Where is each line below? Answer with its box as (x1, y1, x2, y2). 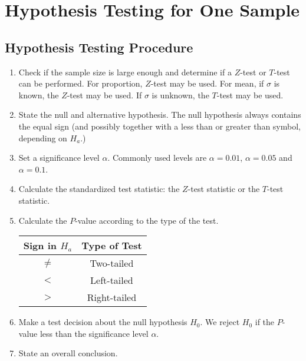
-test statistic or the (187, 183, 260, 195)
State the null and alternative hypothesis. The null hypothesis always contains (18, 108, 301, 121)
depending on (18, 131, 67, 144)
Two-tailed (90, 256, 134, 270)
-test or (240, 65, 266, 78)
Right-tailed (87, 290, 137, 304)
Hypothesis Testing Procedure (5, 38, 193, 56)
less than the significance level (40, 327, 149, 339)
